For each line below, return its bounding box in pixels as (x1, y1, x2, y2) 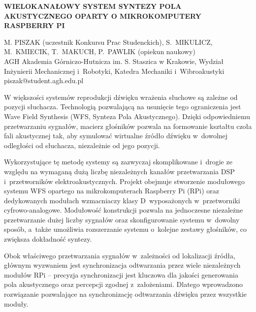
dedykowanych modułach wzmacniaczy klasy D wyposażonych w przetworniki (4, 195, 240, 205)
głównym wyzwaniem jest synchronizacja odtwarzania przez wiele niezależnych (4, 260, 241, 270)
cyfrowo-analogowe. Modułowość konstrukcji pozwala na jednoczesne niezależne (4, 205, 243, 215)
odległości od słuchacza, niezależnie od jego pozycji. (4, 140, 160, 150)
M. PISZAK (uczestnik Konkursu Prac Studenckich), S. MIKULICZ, (4, 36, 213, 47)
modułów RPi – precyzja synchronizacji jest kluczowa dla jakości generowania (4, 269, 238, 280)
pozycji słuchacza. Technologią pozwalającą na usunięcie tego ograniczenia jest (4, 101, 241, 112)
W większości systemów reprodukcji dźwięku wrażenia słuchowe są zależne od (4, 92, 238, 102)
